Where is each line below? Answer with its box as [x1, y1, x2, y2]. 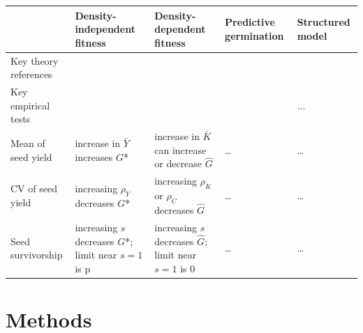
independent [75, 22, 135, 36]
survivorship [10, 247, 63, 262]
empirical [10, 98, 50, 112]
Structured [297, 15, 350, 29]
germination [225, 28, 284, 42]
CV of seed [10, 181, 57, 196]
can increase [154, 142, 207, 157]
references [10, 67, 52, 82]
